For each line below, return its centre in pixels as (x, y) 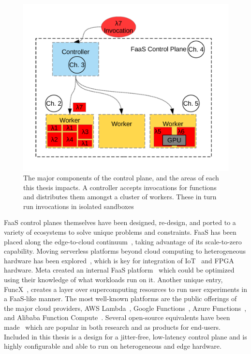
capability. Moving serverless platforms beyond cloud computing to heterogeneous (125, 251)
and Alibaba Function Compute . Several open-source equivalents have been (117, 317)
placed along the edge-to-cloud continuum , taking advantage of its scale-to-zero (123, 241)
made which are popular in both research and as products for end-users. (112, 327)
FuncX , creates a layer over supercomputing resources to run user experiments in (126, 289)
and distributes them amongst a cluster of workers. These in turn (120, 197)
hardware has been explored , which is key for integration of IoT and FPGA (119, 260)
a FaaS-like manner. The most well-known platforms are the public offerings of (120, 298)
